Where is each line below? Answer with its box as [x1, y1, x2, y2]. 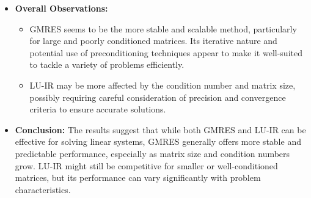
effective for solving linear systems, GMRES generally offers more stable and [15, 135, 301, 148]
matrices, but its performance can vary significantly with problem [15, 171, 261, 184]
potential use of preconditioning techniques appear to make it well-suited [29, 46, 302, 59]
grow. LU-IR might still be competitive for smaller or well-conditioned [15, 159, 278, 172]
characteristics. [15, 183, 71, 196]
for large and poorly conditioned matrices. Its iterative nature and [29, 34, 277, 47]
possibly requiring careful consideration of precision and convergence [29, 90, 286, 103]
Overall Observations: [15, 2, 108, 14]
